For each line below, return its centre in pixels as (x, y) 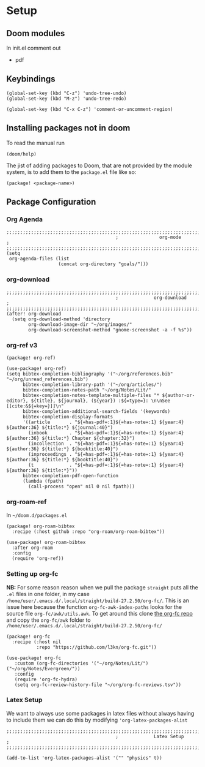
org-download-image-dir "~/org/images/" (80, 324)
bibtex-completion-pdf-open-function (70, 475)
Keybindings (31, 79)
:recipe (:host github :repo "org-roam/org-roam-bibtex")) (88, 532)
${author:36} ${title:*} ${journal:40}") (60, 427)
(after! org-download (34, 314)
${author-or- (178, 395)
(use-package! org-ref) (37, 368)
